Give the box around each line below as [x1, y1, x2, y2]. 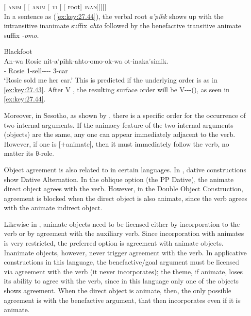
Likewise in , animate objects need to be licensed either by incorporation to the [4, 218, 240, 229]
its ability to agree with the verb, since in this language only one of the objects [4, 276, 239, 286]
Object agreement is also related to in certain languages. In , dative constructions [4, 164, 247, 174]
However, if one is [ [4, 138, 61, 149]
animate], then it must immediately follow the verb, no [66, 138, 229, 149]
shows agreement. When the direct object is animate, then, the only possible [4, 285, 232, 296]
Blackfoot [4, 46, 33, 56]
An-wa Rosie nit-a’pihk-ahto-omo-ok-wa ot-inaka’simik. [4, 55, 168, 66]
